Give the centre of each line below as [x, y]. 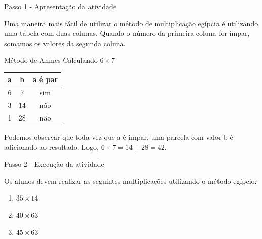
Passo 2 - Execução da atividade [54, 164]
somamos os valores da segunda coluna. [65, 43]
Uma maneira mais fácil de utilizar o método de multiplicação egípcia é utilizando [131, 23]
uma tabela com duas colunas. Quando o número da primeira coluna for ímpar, [127, 33]
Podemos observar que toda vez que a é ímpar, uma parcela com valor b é [119, 137]
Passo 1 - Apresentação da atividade [60, 6]
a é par [45, 79]
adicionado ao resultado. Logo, [51, 147]
